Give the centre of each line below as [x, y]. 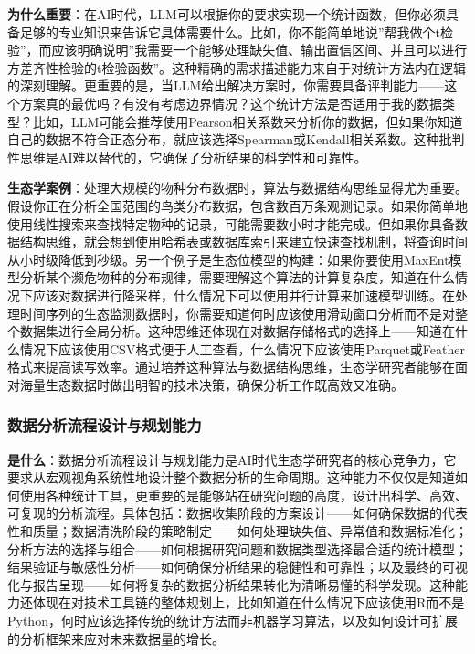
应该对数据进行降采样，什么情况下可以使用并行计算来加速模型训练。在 [243, 295]
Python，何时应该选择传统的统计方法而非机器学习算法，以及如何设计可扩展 [232, 621]
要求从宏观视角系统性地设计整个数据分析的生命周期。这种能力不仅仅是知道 [231, 477]
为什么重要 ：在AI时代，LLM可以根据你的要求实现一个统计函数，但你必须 [227, 14]
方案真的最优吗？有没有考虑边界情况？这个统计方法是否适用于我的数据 [231, 103]
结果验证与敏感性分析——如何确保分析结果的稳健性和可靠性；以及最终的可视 [237, 567]
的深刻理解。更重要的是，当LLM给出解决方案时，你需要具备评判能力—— [226, 85]
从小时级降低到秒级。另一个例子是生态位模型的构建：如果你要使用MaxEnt [228, 259]
